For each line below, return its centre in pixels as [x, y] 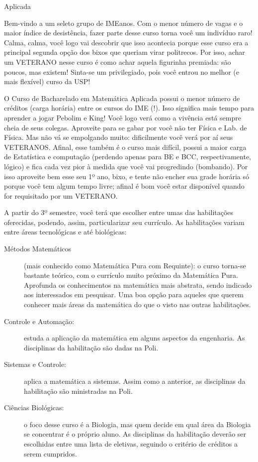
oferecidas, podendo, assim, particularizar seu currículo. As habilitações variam [124, 222]
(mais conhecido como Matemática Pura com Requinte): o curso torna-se [135, 265]
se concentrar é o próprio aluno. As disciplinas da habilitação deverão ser [135, 434]
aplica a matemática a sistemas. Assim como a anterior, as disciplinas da [135, 381]
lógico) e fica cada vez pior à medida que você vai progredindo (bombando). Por [126, 166]
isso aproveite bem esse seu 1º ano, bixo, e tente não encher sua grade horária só [127, 176]
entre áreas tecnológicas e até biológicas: [65, 232]
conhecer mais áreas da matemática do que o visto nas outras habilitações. [137, 304]
